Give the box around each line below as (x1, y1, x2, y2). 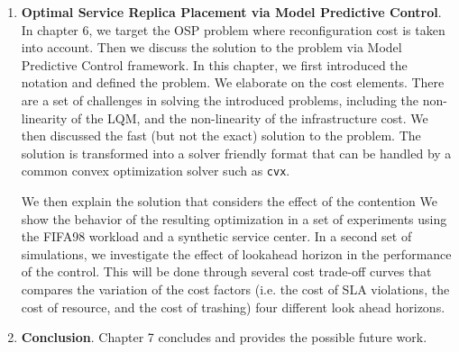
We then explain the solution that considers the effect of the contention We (21, 192, 437, 210)
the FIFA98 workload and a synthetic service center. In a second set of (21, 227, 412, 246)
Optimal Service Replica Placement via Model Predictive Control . (21, 3, 442, 21)
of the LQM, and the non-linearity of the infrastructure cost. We (71, 108, 428, 127)
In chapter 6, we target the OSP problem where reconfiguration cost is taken (21, 20, 445, 39)
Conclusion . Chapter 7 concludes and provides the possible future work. (21, 328, 427, 347)
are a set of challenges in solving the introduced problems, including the (21, 90, 419, 109)
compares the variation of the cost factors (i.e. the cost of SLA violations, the (21, 279, 450, 298)
